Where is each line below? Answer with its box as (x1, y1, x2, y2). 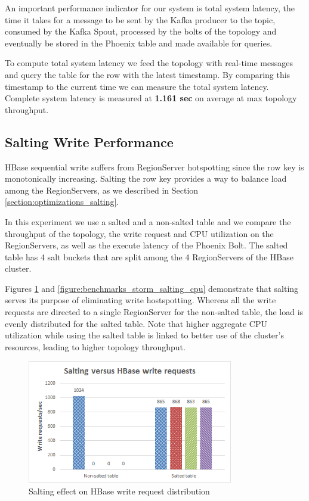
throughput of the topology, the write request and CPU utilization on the (5, 227, 274, 239)
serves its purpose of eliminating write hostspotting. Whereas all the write (5, 294, 276, 306)
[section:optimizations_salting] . (5, 195, 119, 208)
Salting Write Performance (5, 132, 174, 151)
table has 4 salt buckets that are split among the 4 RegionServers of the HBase (5, 250, 293, 263)
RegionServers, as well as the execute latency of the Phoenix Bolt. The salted (5, 239, 288, 251)
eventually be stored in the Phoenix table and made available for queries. (5, 36, 273, 49)
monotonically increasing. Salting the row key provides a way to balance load (5, 172, 287, 185)
